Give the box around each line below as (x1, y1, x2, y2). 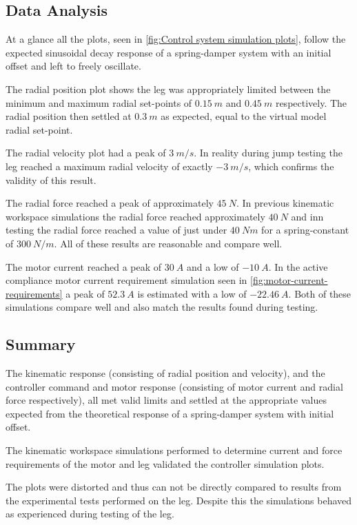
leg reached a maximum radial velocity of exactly (6, 158, 213, 173)
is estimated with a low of (137, 286, 247, 300)
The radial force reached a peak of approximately (6, 196, 214, 210)
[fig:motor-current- (250, 273, 328, 287)
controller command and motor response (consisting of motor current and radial (6, 379, 343, 393)
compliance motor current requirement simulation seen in (6, 273, 247, 287)
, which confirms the (248, 158, 334, 173)
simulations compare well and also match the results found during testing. (6, 300, 318, 314)
